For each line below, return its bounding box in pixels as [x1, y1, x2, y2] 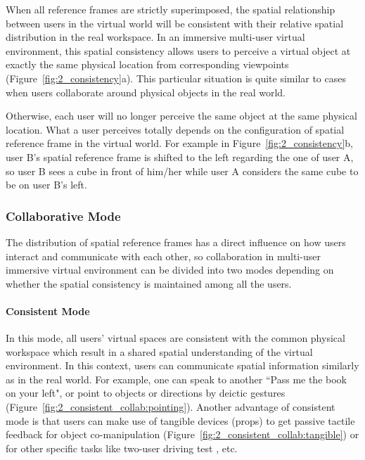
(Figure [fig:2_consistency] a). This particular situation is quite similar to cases [6, 70, 346, 85]
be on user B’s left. [6, 177, 87, 192]
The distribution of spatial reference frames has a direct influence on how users [6, 234, 346, 249]
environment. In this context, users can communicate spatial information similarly [6, 358, 359, 373]
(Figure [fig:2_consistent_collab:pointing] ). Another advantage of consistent [6, 400, 335, 414]
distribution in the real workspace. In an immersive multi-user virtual [6, 30, 305, 44]
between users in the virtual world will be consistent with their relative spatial [6, 15, 344, 30]
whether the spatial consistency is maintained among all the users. [6, 276, 292, 290]
